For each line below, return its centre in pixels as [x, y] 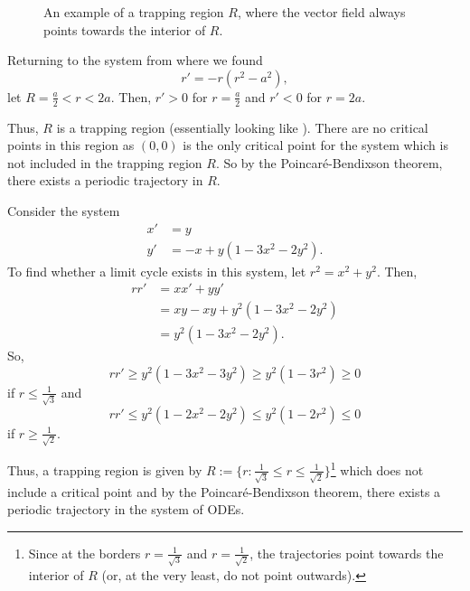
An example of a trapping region [134, 12]
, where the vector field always [321, 12]
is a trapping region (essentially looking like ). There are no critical [242, 127]
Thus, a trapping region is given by [105, 469]
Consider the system [64, 210]
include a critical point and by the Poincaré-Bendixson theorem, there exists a [224, 491]
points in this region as [71, 145]
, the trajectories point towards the [347, 553]
